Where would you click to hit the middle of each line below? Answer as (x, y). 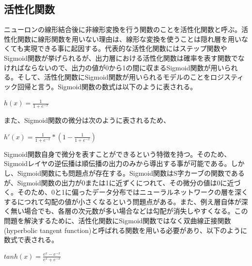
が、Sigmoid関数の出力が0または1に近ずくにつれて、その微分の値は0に (116, 182)
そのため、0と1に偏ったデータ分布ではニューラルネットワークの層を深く (133, 192)
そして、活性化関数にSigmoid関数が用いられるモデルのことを (114, 77)
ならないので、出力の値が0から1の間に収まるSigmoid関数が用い (124, 67)
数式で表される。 (31, 240)
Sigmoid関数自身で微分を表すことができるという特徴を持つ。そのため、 (118, 154)
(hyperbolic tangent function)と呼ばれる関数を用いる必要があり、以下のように (126, 230)
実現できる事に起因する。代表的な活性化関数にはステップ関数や (125, 48)
